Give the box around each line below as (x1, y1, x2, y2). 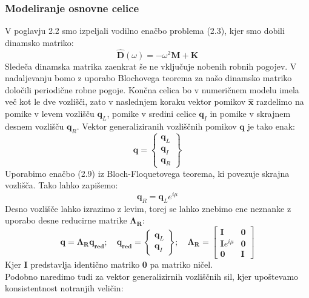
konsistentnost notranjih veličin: (5, 282, 124, 294)
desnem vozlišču (5, 119, 64, 132)
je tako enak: (247, 119, 296, 132)
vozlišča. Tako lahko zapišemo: (5, 179, 118, 191)
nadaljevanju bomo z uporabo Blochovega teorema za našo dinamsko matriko (5, 71, 292, 84)
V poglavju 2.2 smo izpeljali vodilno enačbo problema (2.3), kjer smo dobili (5, 24, 285, 37)
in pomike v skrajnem (210, 107, 291, 119)
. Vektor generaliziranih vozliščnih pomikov (76, 119, 237, 132)
